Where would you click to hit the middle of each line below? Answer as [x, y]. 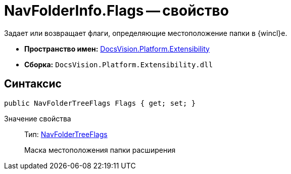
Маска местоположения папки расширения [100, 150]
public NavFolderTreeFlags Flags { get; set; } [100, 103]
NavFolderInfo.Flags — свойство [116, 11]
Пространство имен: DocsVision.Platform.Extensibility [117, 49]
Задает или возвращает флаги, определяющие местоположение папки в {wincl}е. [146, 33]
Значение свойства [38, 118]
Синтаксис [33, 84]
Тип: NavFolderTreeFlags [66, 134]
